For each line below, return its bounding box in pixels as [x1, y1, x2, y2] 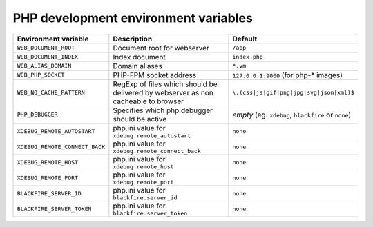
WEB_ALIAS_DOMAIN [17, 62, 72, 70]
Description [113, 34, 153, 43]
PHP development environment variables [12, 10, 254, 26]
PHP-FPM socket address [113, 70, 197, 79]
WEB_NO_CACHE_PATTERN [17, 89, 86, 97]
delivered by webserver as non [113, 88, 213, 97]
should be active [113, 114, 167, 124]
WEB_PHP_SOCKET [17, 71, 65, 79]
